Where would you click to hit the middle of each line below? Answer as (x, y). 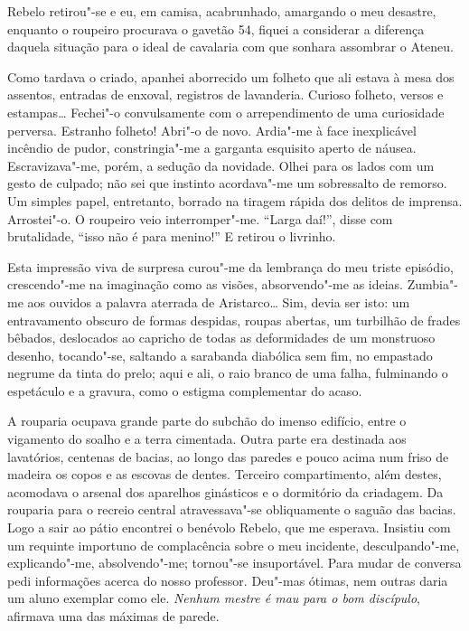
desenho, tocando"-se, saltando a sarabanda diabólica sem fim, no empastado (220, 355)
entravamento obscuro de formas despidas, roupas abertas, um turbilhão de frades (234, 320)
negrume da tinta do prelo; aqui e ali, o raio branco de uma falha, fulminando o (228, 373)
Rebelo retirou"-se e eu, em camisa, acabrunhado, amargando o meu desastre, (222, 11)
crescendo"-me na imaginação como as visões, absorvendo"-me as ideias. (206, 284)
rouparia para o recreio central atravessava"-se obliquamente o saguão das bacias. (232, 509)
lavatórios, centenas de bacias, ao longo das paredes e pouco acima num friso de (228, 456)
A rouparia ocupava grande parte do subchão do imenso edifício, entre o (207, 421)
